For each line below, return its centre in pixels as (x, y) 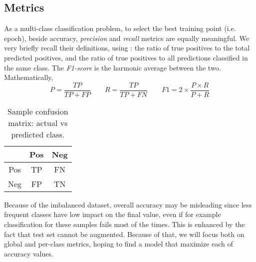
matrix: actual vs (38, 122)
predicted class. (38, 134)
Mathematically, (29, 77)
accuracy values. (29, 253)
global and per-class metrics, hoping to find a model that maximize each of (119, 244)
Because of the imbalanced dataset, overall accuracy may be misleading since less (128, 204)
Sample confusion (38, 111)
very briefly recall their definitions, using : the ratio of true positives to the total (127, 48)
